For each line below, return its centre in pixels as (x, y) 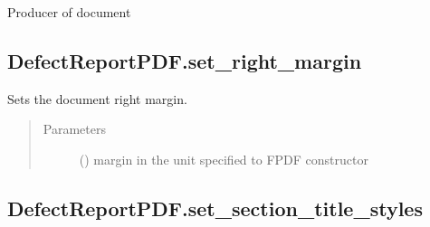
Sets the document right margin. (97, 98)
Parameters (74, 129)
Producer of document (69, 12)
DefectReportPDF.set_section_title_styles (215, 208)
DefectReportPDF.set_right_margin (185, 60)
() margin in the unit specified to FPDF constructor (224, 159)
